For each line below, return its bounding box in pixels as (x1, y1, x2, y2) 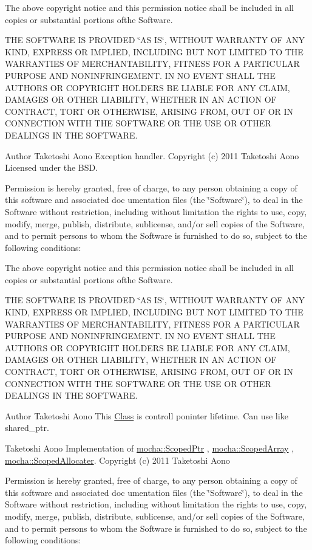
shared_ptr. (5, 421, 49, 434)
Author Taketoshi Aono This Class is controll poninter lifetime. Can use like (5, 409, 288, 422)
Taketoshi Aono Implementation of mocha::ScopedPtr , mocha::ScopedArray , (5, 442, 294, 454)
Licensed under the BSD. (5, 161, 98, 174)
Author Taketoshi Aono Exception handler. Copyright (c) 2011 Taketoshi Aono (5, 149, 299, 162)
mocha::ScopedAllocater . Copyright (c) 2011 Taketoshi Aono (5, 453, 230, 466)
